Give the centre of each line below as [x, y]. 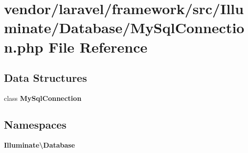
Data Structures [45, 78]
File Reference [98, 47]
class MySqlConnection [43, 98]
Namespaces [35, 124]
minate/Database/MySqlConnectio [124, 28]
